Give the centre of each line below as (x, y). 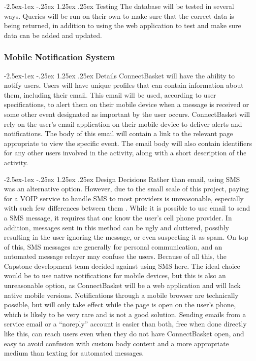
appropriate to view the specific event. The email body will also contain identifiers (128, 143)
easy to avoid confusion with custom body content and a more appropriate (116, 343)
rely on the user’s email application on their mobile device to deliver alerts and (123, 124)
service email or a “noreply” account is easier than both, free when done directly (125, 324)
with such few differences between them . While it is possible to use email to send (127, 208)
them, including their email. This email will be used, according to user (110, 94)
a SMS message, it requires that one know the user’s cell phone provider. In (118, 217)
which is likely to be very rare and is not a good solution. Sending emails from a (125, 314)
